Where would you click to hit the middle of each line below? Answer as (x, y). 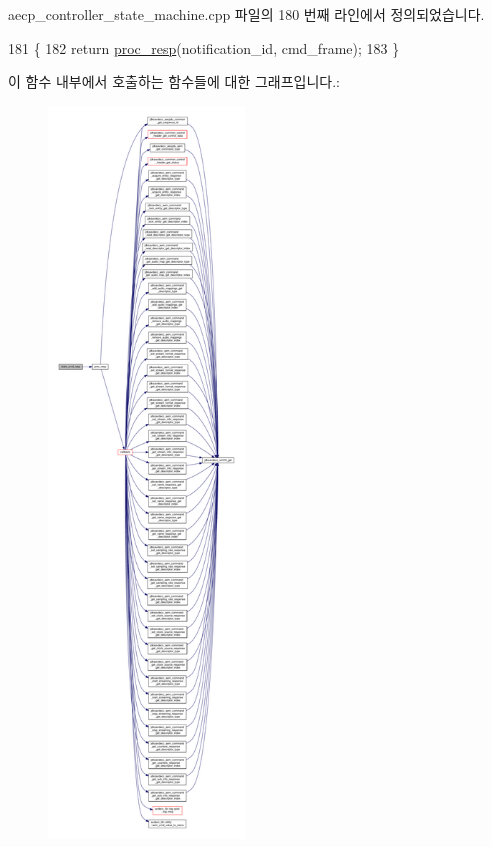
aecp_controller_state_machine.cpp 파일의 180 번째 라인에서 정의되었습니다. (246, 14)
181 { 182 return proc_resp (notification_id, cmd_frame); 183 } (204, 47)
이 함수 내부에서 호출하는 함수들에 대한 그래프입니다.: (174, 81)
